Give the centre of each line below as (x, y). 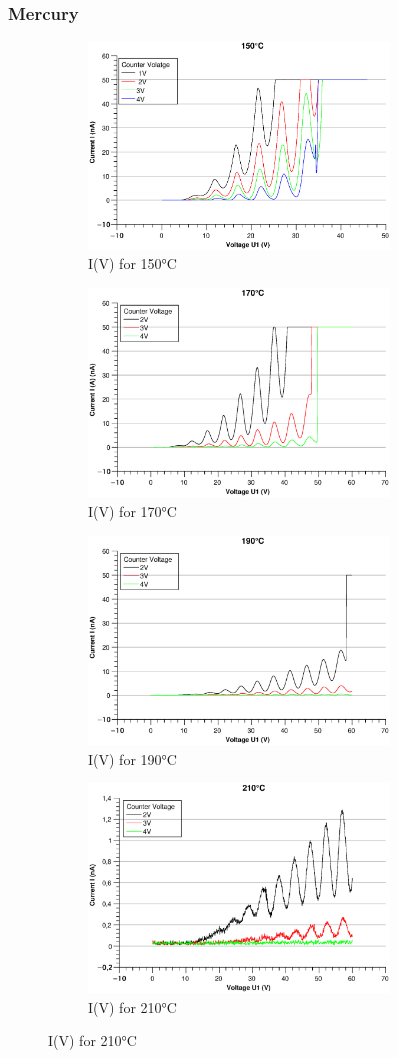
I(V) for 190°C (132, 758)
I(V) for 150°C (132, 263)
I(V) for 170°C (132, 511)
